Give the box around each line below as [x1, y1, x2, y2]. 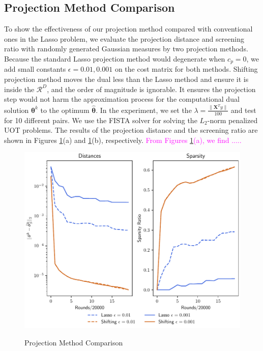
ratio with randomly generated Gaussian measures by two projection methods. [4, 43, 248, 54]
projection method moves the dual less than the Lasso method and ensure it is [4, 74, 249, 84]
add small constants [4, 64, 66, 74]
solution [4, 104, 29, 115]
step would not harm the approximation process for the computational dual [4, 94, 240, 104]
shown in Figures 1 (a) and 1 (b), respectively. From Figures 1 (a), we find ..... [4, 134, 242, 145]
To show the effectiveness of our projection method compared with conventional [4, 23, 253, 34]
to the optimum [40, 104, 90, 115]
